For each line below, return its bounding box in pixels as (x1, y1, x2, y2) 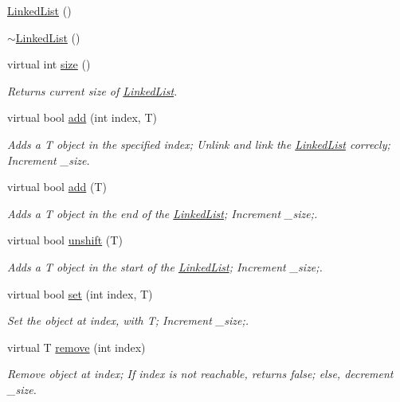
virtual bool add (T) (7, 178, 107, 195)
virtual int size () (7, 56, 91, 72)
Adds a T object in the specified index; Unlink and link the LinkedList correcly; (7, 135, 390, 152)
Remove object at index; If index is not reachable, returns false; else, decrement (7, 365, 394, 382)
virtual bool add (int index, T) (7, 109, 157, 126)
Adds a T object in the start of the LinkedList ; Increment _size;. (7, 258, 323, 275)
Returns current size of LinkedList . (7, 82, 178, 99)
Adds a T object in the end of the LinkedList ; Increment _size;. (7, 205, 318, 221)
